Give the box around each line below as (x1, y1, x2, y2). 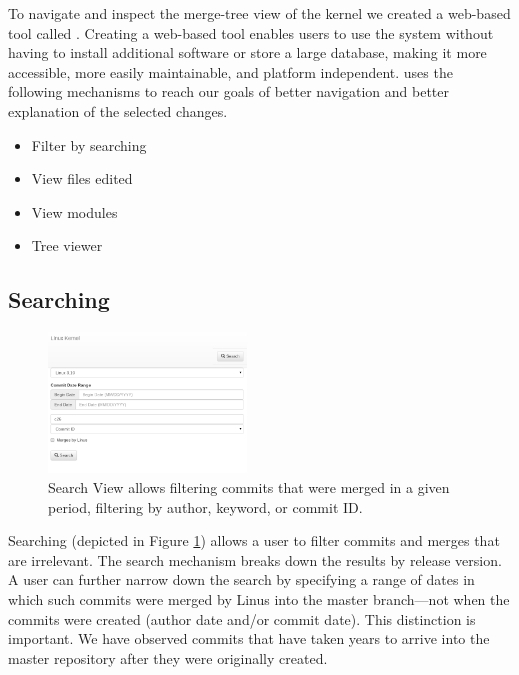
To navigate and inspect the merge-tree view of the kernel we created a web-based (8, 3, 511, 23)
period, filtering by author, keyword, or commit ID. (48, 496, 363, 517)
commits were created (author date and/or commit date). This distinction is (8, 608, 476, 629)
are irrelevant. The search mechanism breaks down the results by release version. (8, 549, 502, 570)
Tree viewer (31, 235, 103, 256)
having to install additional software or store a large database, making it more (8, 42, 487, 63)
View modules (31, 201, 118, 222)
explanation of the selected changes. (8, 100, 228, 121)
